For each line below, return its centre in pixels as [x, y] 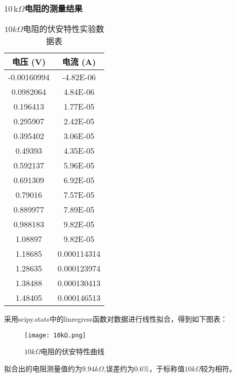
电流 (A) [79, 62]
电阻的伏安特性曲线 [73, 351]
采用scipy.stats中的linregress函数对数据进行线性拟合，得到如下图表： [116, 319]
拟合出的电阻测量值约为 [43, 369]
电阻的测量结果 [53, 8]
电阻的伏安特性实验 [60, 29]
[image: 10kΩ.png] [55, 335]
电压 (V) [29, 62]
